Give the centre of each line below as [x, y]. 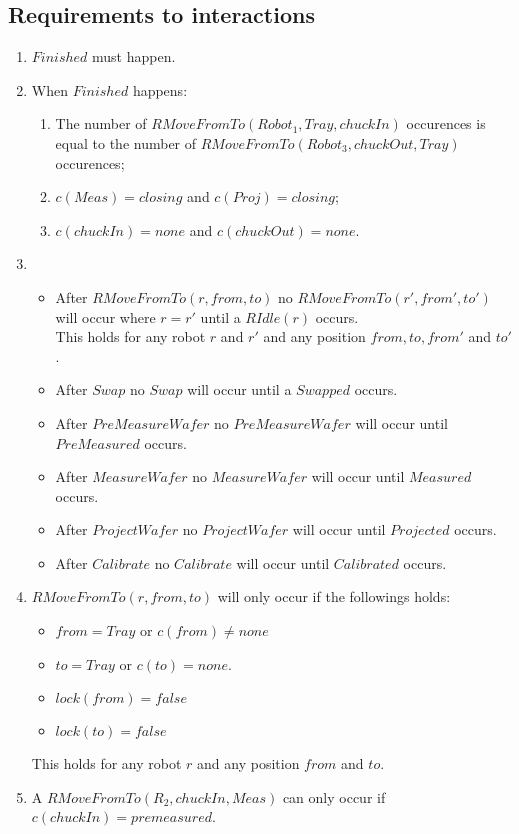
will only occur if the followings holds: [334, 596]
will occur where [105, 316]
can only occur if [334, 796]
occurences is [446, 123]
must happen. [134, 56]
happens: [160, 89]
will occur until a [239, 389]
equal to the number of [126, 142]
